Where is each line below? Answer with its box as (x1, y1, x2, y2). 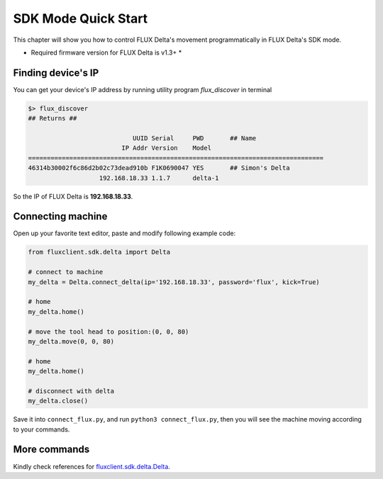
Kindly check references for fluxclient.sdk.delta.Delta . (13, 462, 170, 470)
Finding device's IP (13, 67, 99, 79)
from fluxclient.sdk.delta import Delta (28, 248, 170, 257)
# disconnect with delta (28, 387, 115, 395)
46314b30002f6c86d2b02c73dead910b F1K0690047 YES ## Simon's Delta (28, 164, 290, 172)
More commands (13, 444, 90, 456)
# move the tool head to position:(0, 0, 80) (28, 327, 189, 336)
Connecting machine (13, 210, 108, 222)
